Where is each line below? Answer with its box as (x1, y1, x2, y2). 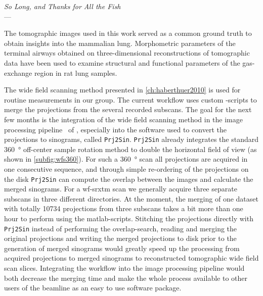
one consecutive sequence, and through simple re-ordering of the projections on (4, 163, 249, 174)
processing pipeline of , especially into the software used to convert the (4, 124, 227, 134)
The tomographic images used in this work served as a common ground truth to (4, 28, 252, 38)
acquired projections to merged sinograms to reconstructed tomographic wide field (4, 253, 259, 263)
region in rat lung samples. (34, 67, 117, 78)
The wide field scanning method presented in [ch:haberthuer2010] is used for (4, 84, 241, 95)
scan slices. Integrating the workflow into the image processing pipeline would (4, 263, 245, 273)
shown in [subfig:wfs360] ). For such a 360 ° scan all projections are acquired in (4, 154, 248, 164)
